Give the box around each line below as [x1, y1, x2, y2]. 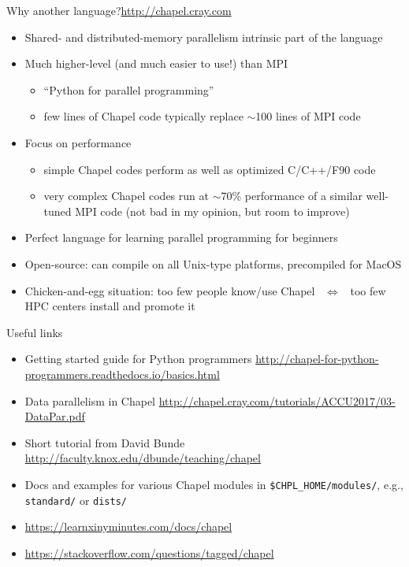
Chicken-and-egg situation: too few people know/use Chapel [24, 282, 315, 298]
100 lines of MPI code [255, 108, 361, 124]
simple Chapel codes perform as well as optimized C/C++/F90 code [43, 161, 376, 177]
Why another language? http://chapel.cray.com [6, 2, 232, 18]
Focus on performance [24, 134, 132, 150]
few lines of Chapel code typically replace [43, 108, 244, 124]
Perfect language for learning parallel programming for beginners [24, 229, 338, 246]
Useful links [6, 324, 63, 340]
